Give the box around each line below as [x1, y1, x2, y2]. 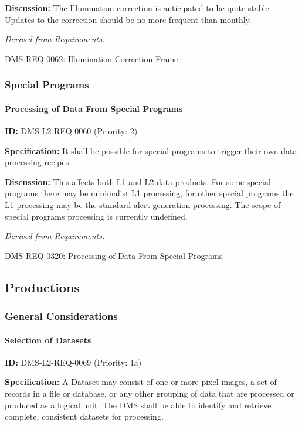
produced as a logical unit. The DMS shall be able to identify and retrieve [5, 398, 272, 411]
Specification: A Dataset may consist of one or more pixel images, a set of [5, 376, 277, 388]
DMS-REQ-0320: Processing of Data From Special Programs [5, 249, 223, 261]
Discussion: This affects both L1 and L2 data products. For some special [5, 175, 271, 188]
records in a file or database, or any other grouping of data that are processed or [5, 387, 294, 399]
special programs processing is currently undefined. [5, 210, 188, 222]
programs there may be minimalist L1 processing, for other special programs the [5, 187, 294, 199]
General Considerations [5, 309, 118, 323]
